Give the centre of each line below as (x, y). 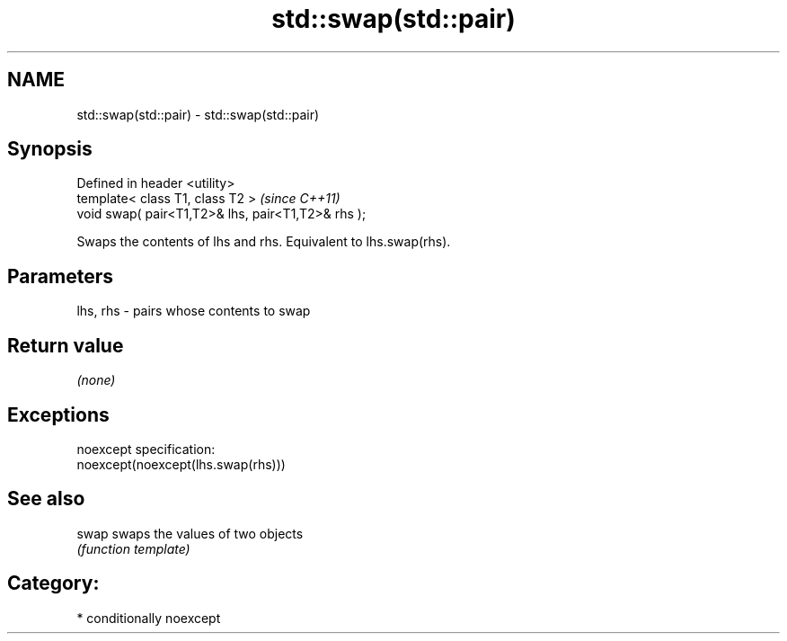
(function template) (133, 548)
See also (46, 499)
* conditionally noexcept (149, 618)
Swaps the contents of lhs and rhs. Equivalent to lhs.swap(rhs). (264, 242)
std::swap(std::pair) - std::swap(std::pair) (198, 114)
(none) (96, 380)
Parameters (60, 276)
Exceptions (58, 414)
